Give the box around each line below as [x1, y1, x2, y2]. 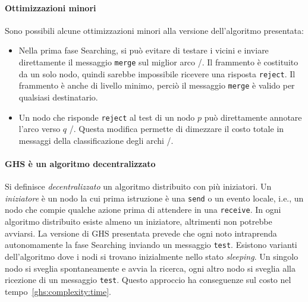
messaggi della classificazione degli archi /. [18, 134, 174, 146]
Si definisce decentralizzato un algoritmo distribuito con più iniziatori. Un [5, 180, 272, 193]
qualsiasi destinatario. [18, 90, 98, 103]
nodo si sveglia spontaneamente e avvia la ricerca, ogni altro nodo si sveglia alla [5, 262, 296, 274]
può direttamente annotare [204, 111, 302, 123]
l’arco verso [18, 122, 61, 135]
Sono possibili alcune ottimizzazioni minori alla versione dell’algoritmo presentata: [5, 24, 304, 36]
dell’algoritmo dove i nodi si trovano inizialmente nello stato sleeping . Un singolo [5, 250, 298, 262]
